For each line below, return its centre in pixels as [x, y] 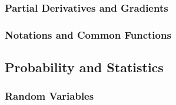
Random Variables [49, 96]
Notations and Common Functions [88, 34]
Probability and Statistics [84, 67]
